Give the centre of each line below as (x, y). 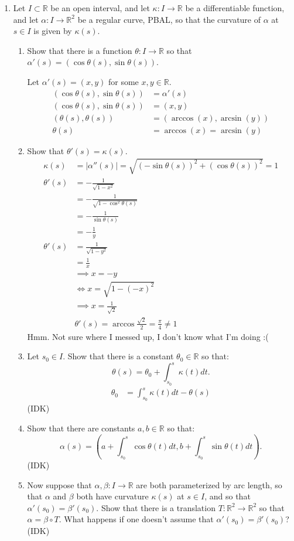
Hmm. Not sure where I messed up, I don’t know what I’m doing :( (148, 336)
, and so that (228, 496)
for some (123, 81)
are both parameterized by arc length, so (209, 484)
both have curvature (112, 496)
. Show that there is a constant (118, 356)
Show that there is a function (80, 50)
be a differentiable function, (235, 8)
